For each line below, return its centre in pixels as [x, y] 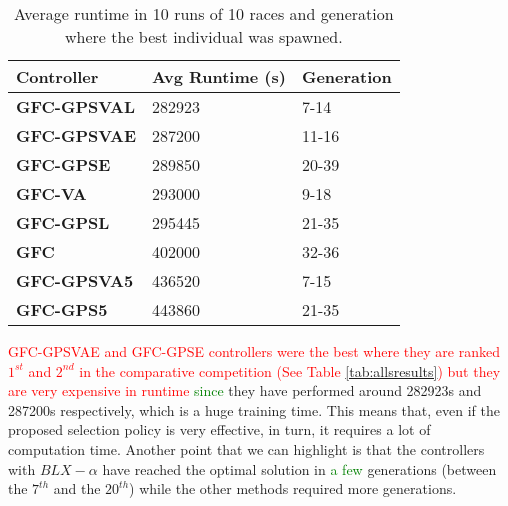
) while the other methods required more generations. [293, 488]
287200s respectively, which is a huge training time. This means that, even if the [254, 409]
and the [77, 488]
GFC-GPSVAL [76, 106]
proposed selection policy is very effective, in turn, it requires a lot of [219, 429]
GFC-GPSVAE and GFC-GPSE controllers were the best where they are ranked [254, 351]
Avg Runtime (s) [219, 76]
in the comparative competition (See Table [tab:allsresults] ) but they [290, 370]
